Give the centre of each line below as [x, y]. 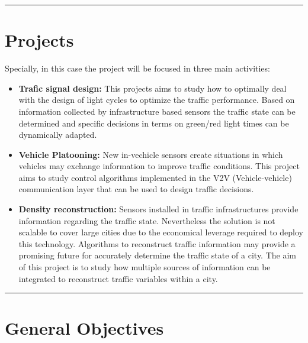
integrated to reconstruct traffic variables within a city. [118, 278]
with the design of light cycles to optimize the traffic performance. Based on [157, 100]
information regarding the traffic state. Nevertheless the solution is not [147, 220]
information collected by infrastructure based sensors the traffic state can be [157, 111]
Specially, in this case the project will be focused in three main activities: [137, 68]
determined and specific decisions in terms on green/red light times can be [154, 123]
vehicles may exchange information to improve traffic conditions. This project [159, 166]
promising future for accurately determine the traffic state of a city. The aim [157, 255]
